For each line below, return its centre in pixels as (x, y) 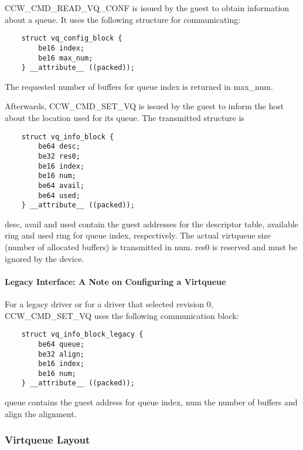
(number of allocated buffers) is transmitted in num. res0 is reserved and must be (151, 247)
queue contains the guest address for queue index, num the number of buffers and (151, 402)
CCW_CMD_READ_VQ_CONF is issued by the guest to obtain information (147, 8)
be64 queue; (62, 344)
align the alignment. (41, 413)
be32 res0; (59, 156)
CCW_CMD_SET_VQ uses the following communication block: (122, 315)
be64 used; (59, 195)
